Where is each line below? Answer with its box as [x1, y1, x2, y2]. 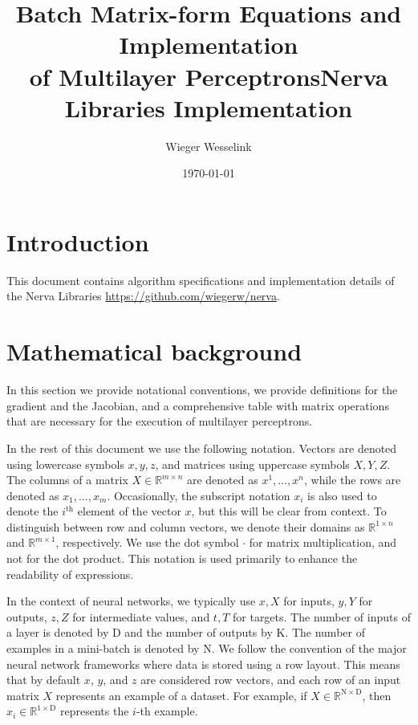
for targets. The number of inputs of [233, 608, 411, 625]
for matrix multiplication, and [249, 534, 397, 551]
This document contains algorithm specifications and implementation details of [6, 271, 395, 288]
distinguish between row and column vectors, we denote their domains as [6, 518, 365, 535]
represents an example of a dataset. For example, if [55, 686, 307, 703]
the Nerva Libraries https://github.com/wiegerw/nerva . [6, 287, 280, 304]
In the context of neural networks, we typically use [6, 593, 256, 609]
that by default [6, 671, 81, 688]
